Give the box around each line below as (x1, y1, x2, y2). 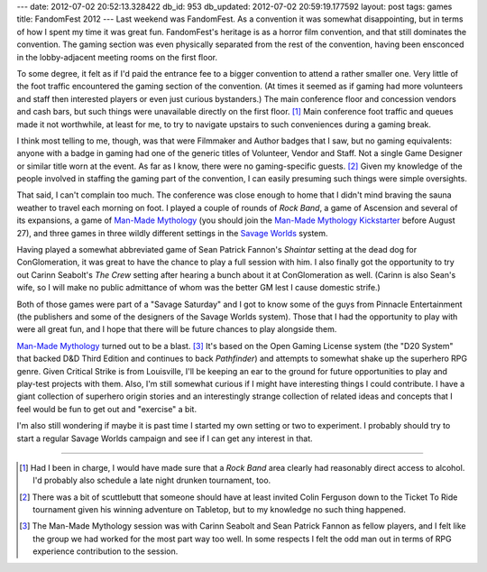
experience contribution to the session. (32, 546, 179, 557)
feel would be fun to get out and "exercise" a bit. (16, 403, 198, 414)
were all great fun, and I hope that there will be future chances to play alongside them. (16, 324, 337, 335)
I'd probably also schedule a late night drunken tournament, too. (32, 475, 271, 486)
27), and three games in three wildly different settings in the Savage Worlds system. (16, 227, 328, 238)
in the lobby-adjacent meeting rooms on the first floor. (16, 51, 218, 62)
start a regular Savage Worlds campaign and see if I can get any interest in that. (16, 433, 313, 444)
